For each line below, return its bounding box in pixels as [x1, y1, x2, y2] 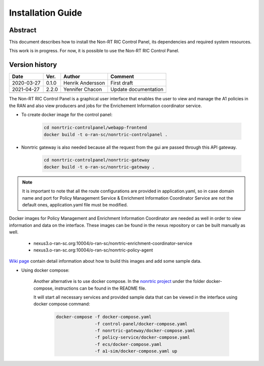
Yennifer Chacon [63, 86, 102, 93]
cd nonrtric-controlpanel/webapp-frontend [44, 125, 147, 131]
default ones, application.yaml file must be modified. [22, 202, 128, 208]
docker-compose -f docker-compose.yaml [56, 314, 152, 320]
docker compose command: [33, 301, 90, 307]
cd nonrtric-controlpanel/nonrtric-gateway [44, 157, 150, 163]
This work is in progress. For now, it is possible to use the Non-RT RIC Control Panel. [9, 48, 179, 54]
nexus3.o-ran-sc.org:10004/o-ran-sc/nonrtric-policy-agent [33, 247, 154, 253]
